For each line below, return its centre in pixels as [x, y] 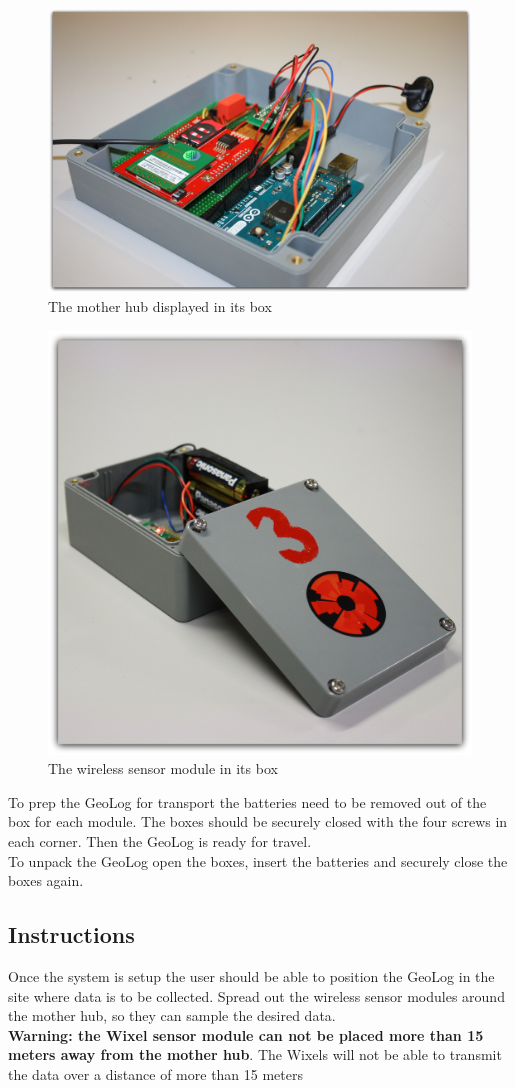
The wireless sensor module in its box [163, 768]
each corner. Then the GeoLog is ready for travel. [160, 841]
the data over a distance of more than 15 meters [156, 1073]
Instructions [71, 934]
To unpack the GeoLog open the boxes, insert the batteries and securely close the [258, 860]
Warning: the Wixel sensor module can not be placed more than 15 [246, 1034]
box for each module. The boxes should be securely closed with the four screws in [258, 821]
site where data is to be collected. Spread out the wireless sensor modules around [256, 995]
